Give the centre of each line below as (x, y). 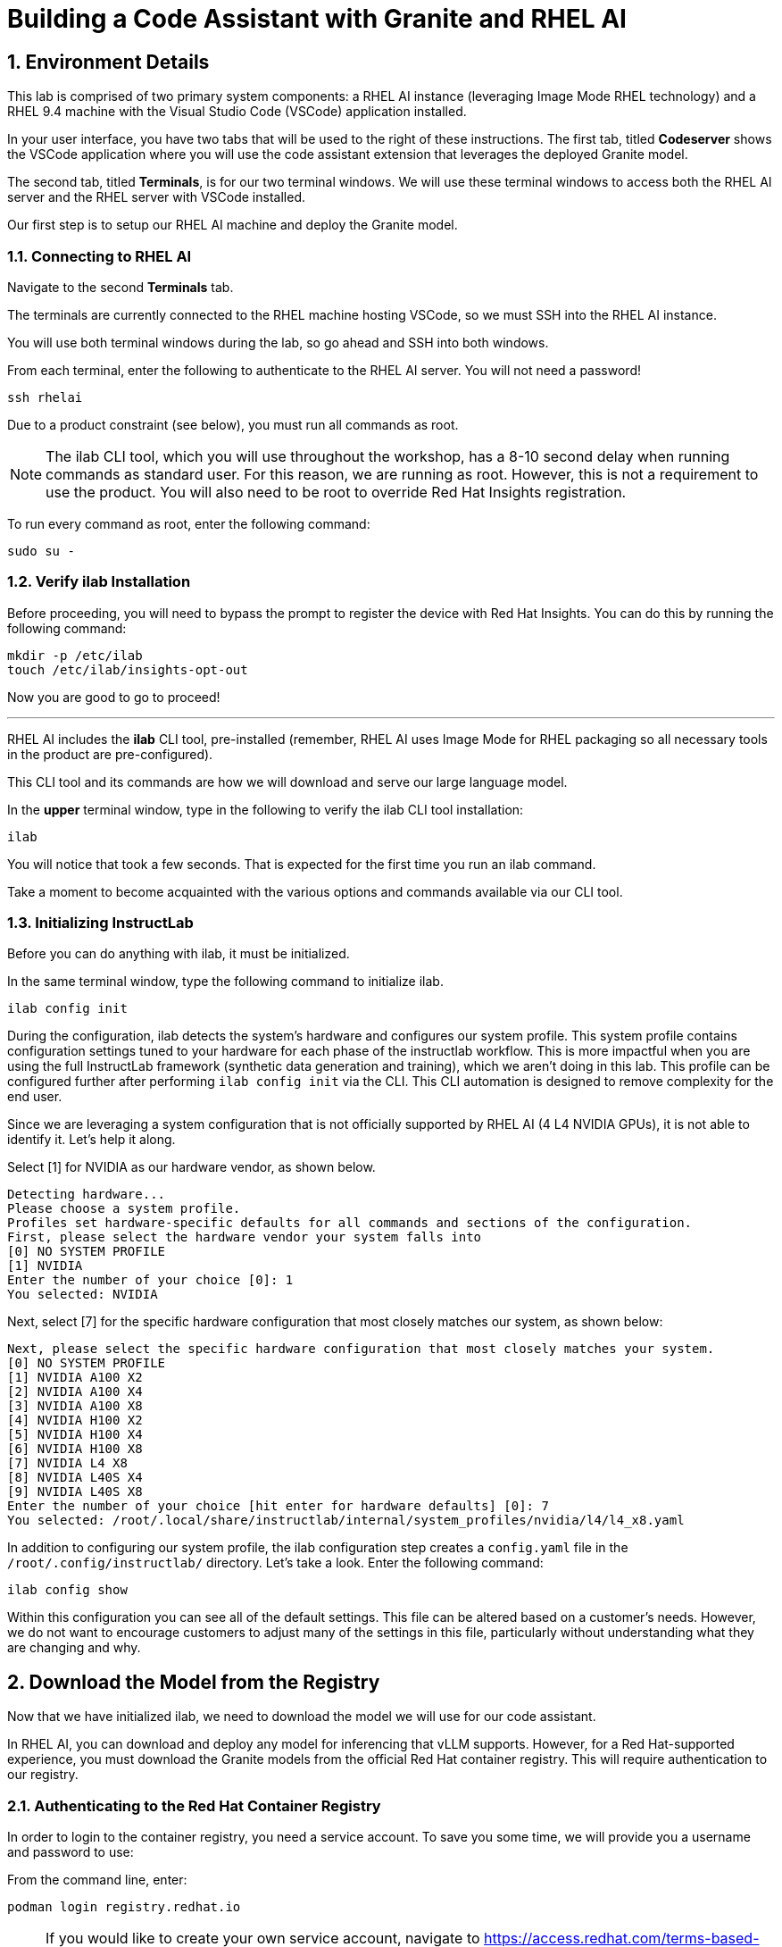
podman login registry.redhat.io (124, 1907)
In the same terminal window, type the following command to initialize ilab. (225, 982)
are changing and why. (74, 1648)
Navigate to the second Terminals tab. (121, 287)
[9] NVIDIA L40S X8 (75, 1492)
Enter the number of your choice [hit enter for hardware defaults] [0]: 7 (278, 1506)
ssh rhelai (45, 397)
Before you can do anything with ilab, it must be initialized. (179, 954)
